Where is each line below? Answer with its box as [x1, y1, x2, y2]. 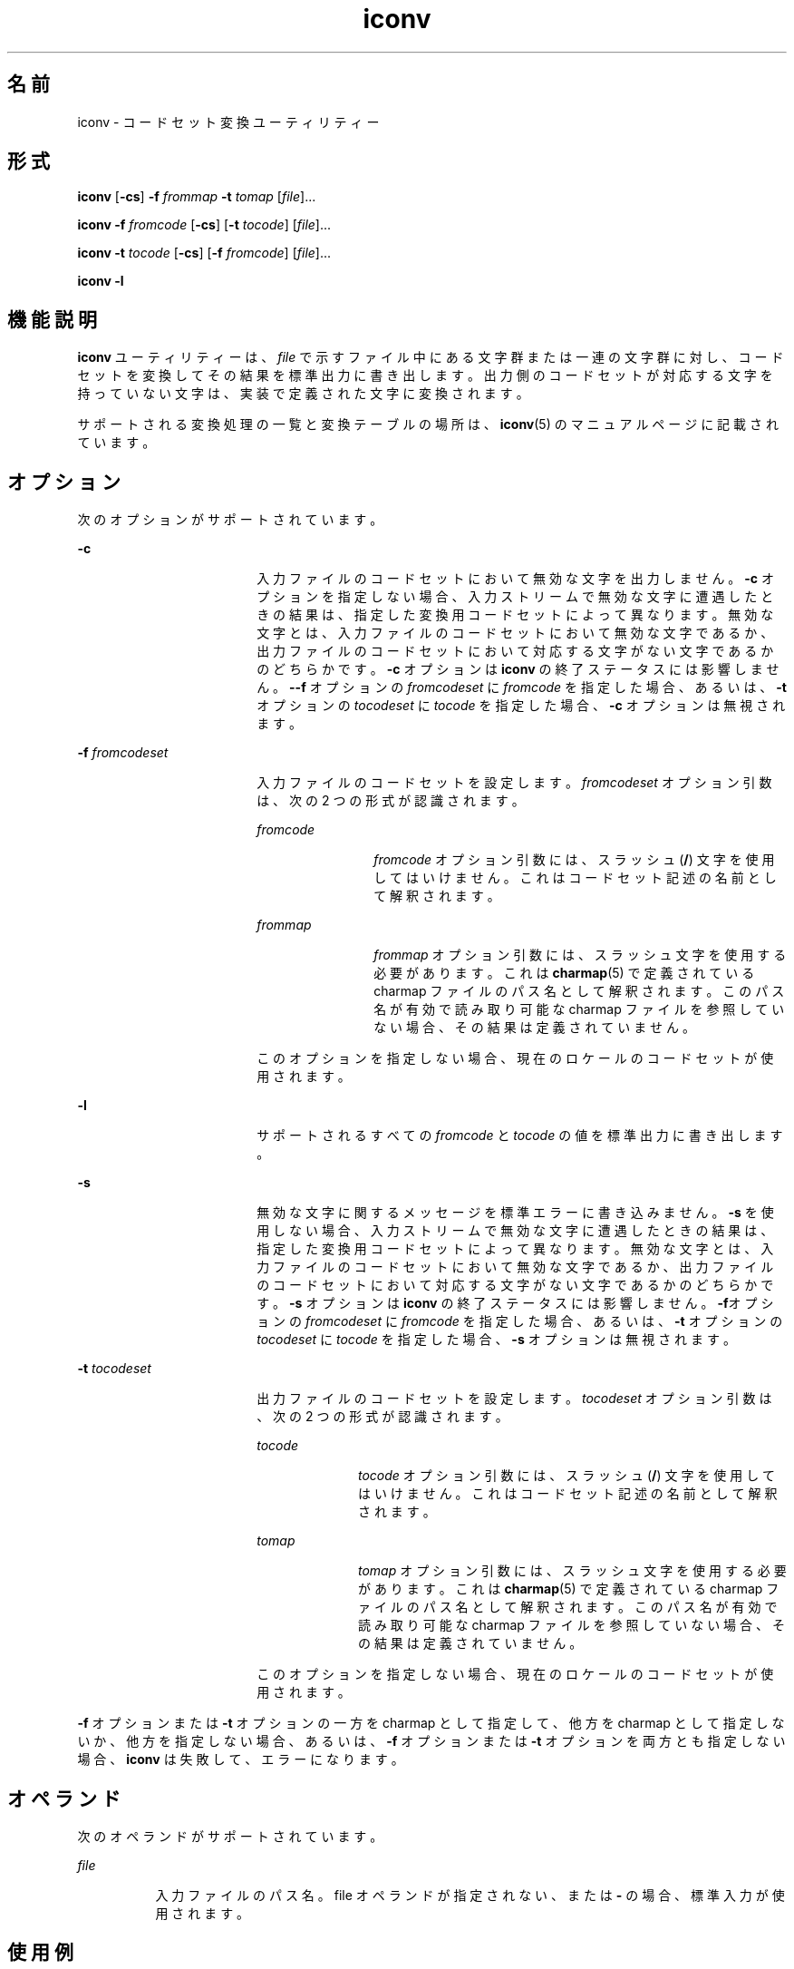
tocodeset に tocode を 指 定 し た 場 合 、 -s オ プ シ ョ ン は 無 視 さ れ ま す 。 [257, 1331, 736, 1348]
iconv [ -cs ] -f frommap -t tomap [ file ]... [77, 189, 316, 205]
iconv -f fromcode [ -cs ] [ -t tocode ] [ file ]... [77, 217, 332, 233]
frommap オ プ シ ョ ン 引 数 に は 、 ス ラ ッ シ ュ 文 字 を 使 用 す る [373, 947, 787, 963]
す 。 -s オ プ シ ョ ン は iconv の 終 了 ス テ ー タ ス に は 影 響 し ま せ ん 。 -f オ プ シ [257, 1295, 774, 1311]
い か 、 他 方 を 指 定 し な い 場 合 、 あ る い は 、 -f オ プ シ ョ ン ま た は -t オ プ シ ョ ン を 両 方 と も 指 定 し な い [77, 1733, 786, 1750]
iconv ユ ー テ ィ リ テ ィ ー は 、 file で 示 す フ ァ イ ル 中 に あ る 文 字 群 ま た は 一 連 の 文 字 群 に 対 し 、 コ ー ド [77, 349, 784, 366]
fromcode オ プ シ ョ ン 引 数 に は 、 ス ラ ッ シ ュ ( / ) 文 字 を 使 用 [373, 852, 775, 868]
